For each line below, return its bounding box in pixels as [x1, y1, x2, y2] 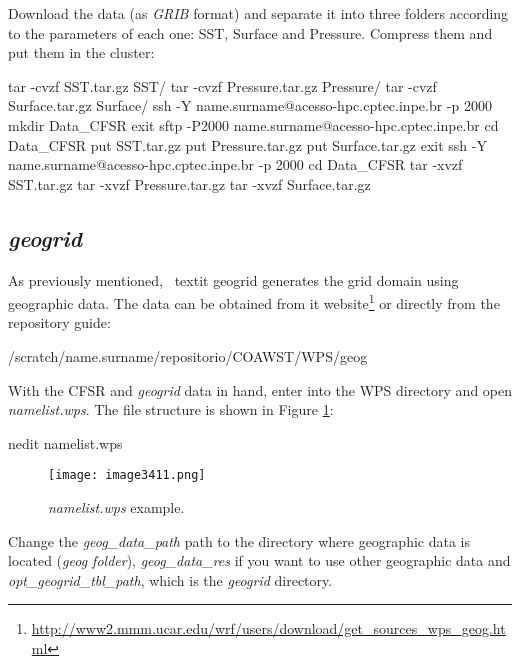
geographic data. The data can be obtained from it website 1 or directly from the [8, 290, 500, 313]
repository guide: [8, 312, 111, 333]
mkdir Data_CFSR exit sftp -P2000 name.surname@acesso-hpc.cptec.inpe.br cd [8, 114, 499, 135]
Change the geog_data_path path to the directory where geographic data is [8, 530, 470, 551]
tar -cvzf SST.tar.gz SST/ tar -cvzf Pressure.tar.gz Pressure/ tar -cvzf [8, 75, 437, 96]
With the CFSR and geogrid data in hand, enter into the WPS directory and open [8, 379, 513, 400]
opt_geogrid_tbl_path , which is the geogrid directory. [8, 569, 333, 590]
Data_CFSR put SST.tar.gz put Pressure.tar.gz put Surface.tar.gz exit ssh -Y [8, 134, 487, 155]
